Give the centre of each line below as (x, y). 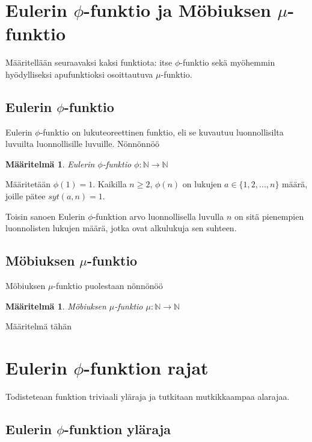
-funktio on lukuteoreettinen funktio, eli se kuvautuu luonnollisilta (162, 132)
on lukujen (202, 184)
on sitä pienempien (269, 216)
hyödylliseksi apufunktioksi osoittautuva (79, 74)
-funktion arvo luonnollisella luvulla (158, 216)
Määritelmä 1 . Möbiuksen (56, 306)
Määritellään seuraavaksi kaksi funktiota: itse (89, 62)
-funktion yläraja (118, 428)
